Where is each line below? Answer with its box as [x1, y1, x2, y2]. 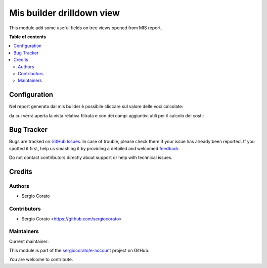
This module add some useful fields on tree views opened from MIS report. [9, 25, 162, 31]
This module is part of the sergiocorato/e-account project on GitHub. [9, 248, 150, 254]
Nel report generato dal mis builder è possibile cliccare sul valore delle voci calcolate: [9, 104, 183, 109]
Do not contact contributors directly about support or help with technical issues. [9, 155, 173, 161]
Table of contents [9, 34, 46, 40]
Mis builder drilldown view [9, 7, 120, 18]
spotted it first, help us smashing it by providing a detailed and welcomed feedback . [9, 145, 180, 151]
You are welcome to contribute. [9, 257, 73, 263]
